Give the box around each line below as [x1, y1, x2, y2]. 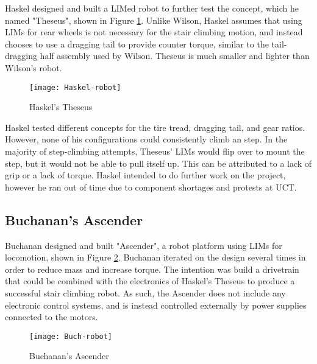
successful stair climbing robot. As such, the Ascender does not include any [5, 286, 286, 299]
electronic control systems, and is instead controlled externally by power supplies [5, 298, 307, 311]
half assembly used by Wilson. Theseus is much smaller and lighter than [40, 49, 310, 62]
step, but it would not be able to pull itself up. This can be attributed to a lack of [5, 156, 312, 169]
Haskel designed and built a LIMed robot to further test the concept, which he [5, 2, 299, 14]
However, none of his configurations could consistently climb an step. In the [5, 133, 288, 145]
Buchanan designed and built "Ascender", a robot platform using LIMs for [5, 239, 282, 251]
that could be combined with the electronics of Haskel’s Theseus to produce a [5, 275, 295, 287]
